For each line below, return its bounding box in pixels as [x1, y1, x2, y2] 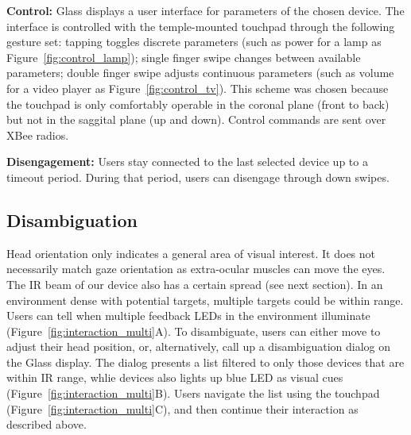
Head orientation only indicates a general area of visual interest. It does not [6, 244, 376, 261]
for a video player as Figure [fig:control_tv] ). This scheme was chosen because [6, 79, 389, 96]
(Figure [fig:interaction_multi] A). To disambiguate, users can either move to [6, 322, 381, 339]
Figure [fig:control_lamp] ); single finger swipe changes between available [6, 48, 361, 65]
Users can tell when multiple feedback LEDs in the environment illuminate [6, 307, 370, 324]
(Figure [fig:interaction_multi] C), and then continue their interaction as [6, 400, 359, 417]
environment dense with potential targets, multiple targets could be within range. [6, 291, 404, 308]
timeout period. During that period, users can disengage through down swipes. [6, 168, 390, 185]
